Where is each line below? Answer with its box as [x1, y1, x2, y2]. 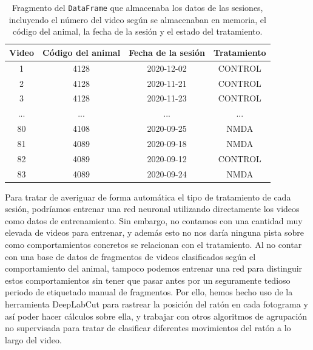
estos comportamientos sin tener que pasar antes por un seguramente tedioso [5, 273, 291, 286]
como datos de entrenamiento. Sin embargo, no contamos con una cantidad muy [5, 214, 303, 227]
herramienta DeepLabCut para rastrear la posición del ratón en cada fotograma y [5, 298, 308, 311]
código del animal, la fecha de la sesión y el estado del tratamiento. [13, 25, 263, 38]
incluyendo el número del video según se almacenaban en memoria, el [8, 13, 266, 26]
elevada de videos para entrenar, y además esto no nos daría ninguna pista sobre [5, 226, 304, 239]
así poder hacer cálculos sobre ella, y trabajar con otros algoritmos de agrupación [5, 309, 308, 322]
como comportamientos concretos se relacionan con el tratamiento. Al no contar [5, 238, 302, 251]
